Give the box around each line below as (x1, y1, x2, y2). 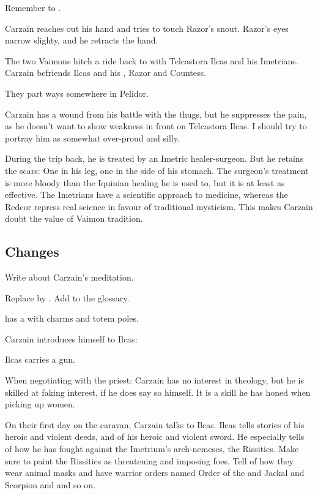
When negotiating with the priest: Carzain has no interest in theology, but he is (5, 374, 304, 387)
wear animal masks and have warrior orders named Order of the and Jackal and (5, 466, 305, 479)
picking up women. (5, 398, 75, 410)
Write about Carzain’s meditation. (5, 271, 134, 284)
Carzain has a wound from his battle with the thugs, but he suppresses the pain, (5, 107, 307, 120)
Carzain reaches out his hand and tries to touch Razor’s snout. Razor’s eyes (5, 21, 289, 34)
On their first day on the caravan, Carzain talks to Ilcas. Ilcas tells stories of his (5, 418, 305, 431)
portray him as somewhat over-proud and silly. (5, 131, 180, 144)
